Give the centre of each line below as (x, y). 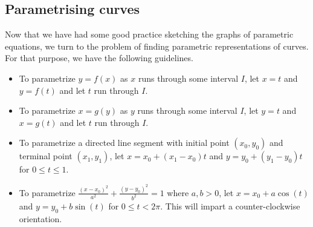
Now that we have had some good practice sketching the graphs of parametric (149, 34)
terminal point (46, 156)
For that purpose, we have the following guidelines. (99, 58)
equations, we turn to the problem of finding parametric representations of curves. (157, 46)
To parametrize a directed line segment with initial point (124, 143)
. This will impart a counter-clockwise (230, 206)
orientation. (40, 218)
